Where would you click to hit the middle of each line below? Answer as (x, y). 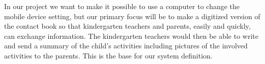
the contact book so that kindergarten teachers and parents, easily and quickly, (127, 26)
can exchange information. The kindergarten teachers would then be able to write (131, 36)
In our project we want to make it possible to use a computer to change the (122, 6)
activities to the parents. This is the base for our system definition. (108, 55)
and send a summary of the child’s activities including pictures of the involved (126, 46)
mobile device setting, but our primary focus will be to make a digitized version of (132, 16)
